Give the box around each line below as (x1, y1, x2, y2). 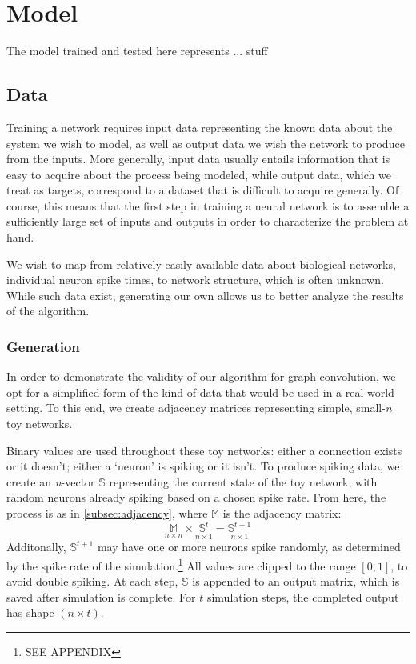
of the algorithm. (6, 302, 90, 319)
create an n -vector (6, 473, 95, 490)
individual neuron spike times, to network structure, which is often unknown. (6, 271, 384, 288)
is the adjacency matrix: (222, 505, 342, 522)
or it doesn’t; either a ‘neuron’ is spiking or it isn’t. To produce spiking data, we (6, 458, 400, 474)
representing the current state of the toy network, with (109, 473, 378, 490)
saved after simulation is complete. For (6, 588, 196, 605)
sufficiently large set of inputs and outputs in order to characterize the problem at (6, 213, 409, 230)
